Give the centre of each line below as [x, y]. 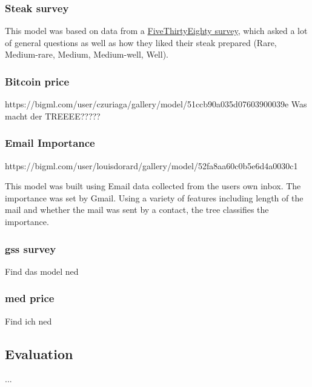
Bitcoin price [37, 81]
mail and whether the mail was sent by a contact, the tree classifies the [137, 210]
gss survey [31, 248]
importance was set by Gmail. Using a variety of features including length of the [154, 197]
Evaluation [39, 353]
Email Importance [50, 143]
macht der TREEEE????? [53, 116]
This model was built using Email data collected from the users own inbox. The [153, 186]
